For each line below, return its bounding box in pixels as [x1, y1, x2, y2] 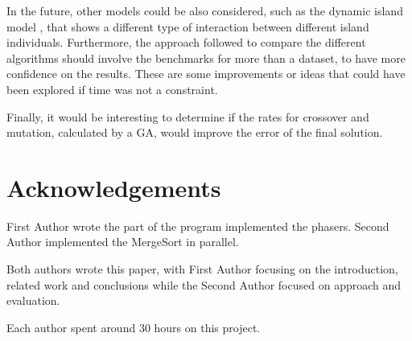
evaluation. [6, 292, 60, 309]
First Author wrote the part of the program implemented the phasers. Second [6, 217, 389, 234]
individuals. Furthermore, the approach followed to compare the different [6, 34, 366, 51]
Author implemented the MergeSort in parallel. [6, 233, 239, 250]
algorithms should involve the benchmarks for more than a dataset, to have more [6, 49, 406, 66]
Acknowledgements [6, 170, 221, 203]
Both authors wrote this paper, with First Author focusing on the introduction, [6, 261, 398, 277]
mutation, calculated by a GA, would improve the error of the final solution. [6, 124, 383, 141]
